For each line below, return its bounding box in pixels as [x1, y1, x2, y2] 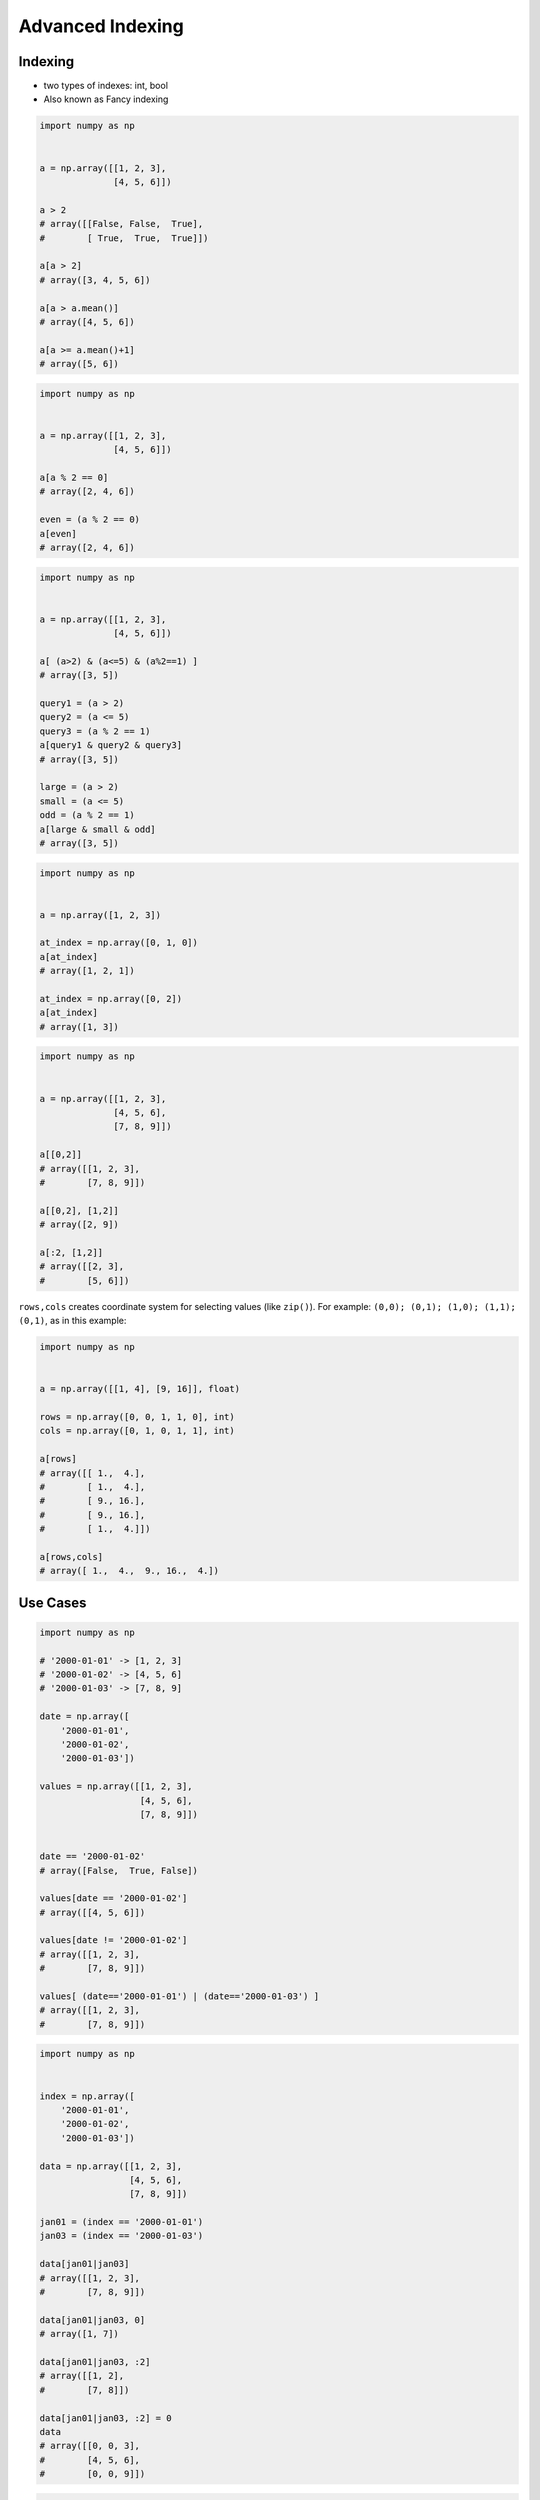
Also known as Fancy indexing [43, 93, 169, 105]
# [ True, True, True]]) [39, 232, 209, 244]
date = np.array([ [39, 1711, 130, 1722]
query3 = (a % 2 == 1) [39, 725, 151, 737]
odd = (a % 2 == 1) [39, 810, 135, 821]
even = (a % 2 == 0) [39, 514, 140, 525]
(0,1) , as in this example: [18, 1315, 127, 1327]
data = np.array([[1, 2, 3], [39, 2160, 183, 2172]
